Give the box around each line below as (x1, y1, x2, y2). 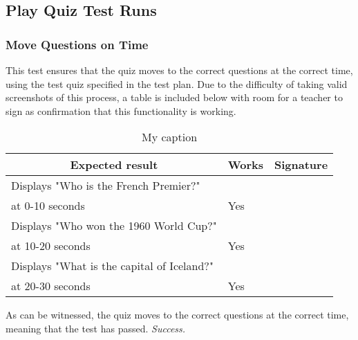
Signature (274, 156, 328, 173)
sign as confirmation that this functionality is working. (6, 103, 236, 118)
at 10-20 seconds (11, 238, 91, 254)
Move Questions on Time (6, 35, 149, 53)
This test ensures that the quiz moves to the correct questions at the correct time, (6, 63, 353, 77)
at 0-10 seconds (11, 197, 85, 214)
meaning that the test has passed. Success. (6, 321, 186, 335)
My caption (142, 129, 198, 145)
